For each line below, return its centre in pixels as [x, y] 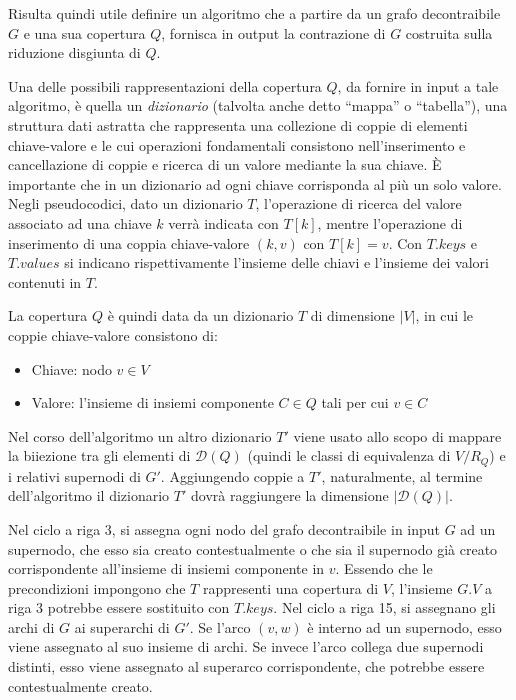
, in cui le [444, 315]
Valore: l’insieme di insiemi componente [152, 402]
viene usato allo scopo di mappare [397, 435]
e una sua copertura [84, 32]
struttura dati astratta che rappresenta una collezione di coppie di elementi [238, 124]
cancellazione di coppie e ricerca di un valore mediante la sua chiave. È [225, 164]
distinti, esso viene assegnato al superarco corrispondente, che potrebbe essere [246, 666]
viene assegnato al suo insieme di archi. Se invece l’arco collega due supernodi [246, 646]
